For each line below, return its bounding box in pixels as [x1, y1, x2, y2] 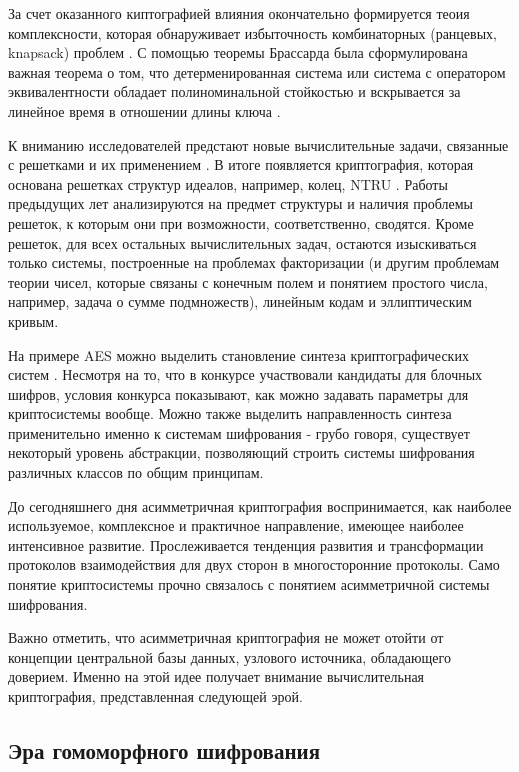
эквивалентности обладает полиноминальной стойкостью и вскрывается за [8, 81, 461, 102]
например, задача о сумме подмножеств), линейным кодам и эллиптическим [8, 291, 472, 312]
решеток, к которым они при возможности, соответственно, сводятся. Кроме [8, 212, 474, 233]
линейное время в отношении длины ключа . [8, 100, 281, 121]
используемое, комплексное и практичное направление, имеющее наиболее [8, 515, 464, 536]
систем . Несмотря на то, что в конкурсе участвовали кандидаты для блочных [8, 364, 483, 385]
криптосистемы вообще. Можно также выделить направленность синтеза [8, 403, 452, 424]
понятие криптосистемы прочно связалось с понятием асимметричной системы [8, 574, 490, 595]
